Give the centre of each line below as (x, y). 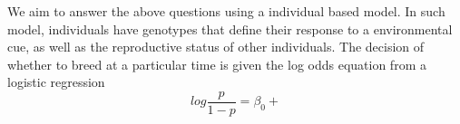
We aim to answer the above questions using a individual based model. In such (226, 11)
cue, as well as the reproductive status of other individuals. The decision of (216, 47)
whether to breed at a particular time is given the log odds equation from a (217, 64)
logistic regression (56, 82)
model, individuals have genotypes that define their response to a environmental (230, 29)
